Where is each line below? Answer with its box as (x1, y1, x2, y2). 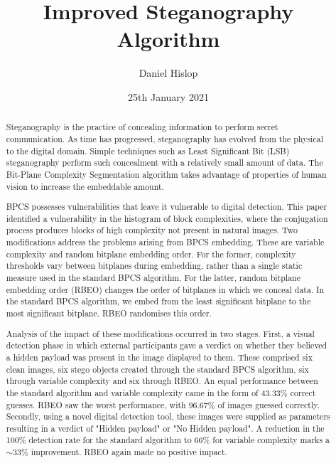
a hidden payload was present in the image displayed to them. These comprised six (6, 351, 313, 363)
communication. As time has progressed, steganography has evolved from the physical (6, 132, 323, 144)
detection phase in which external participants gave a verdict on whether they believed (6, 339, 327, 351)
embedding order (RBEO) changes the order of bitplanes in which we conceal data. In (6, 283, 325, 295)
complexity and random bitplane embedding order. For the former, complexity (6, 248, 296, 260)
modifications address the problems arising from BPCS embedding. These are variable (6, 236, 325, 248)
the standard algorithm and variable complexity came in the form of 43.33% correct (6, 386, 316, 398)
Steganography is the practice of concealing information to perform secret (6, 121, 278, 133)
